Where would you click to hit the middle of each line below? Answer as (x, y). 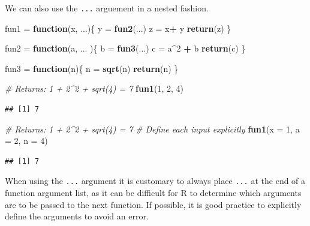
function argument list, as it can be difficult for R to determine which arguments (153, 193)
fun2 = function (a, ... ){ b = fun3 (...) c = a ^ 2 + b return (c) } (125, 48)
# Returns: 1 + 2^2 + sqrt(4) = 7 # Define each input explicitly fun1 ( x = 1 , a (152, 129)
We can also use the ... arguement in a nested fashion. (107, 8)
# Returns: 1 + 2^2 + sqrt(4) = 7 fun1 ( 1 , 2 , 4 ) (94, 88)
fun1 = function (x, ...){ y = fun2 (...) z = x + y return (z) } (118, 28)
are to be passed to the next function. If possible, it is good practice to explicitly (153, 204)
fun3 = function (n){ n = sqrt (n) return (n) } (92, 68)
